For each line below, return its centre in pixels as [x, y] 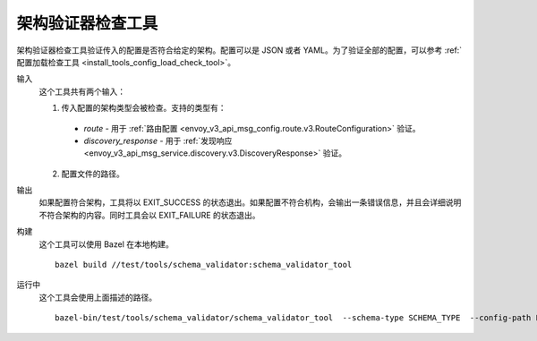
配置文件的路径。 [93, 174]
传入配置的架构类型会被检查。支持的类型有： [144, 108]
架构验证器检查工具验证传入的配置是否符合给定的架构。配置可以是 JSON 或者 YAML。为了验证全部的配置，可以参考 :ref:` [239, 50]
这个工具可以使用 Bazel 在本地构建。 [106, 244]
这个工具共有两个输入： [82, 91]
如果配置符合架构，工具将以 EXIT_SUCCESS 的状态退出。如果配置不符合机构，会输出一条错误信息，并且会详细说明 [250, 202]
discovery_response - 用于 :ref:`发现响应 [158, 141]
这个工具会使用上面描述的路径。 [98, 297]
